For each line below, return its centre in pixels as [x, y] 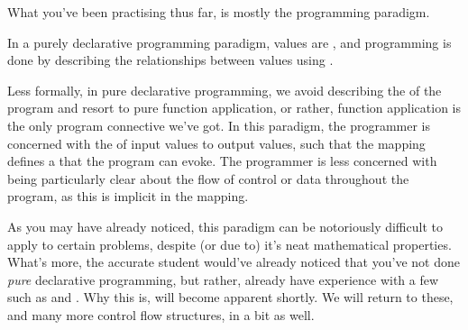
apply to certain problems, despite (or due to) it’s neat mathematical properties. [229, 244]
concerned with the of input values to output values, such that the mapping [216, 143]
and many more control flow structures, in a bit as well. [161, 314]
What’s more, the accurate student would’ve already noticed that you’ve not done [234, 262]
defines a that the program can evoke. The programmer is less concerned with [222, 161]
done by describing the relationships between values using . [170, 60]
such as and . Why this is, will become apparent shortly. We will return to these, [230, 297]
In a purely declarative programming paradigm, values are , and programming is [229, 42]
